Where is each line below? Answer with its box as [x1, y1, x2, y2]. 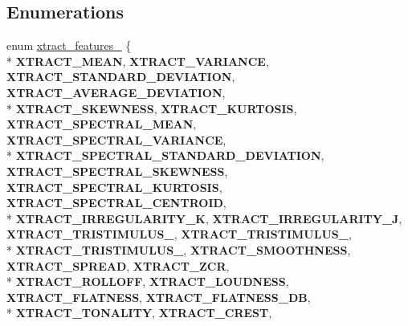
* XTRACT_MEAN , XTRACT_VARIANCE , [6, 52, 269, 69]
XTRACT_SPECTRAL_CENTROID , [6, 194, 226, 211]
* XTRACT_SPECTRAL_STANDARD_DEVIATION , [6, 147, 324, 164]
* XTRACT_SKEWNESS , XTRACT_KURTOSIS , [6, 100, 297, 116]
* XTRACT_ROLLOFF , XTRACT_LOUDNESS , [6, 273, 289, 290]
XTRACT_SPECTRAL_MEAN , [6, 116, 197, 132]
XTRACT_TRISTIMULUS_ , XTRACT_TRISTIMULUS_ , [6, 226, 352, 242]
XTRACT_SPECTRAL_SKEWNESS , [6, 162, 228, 179]
